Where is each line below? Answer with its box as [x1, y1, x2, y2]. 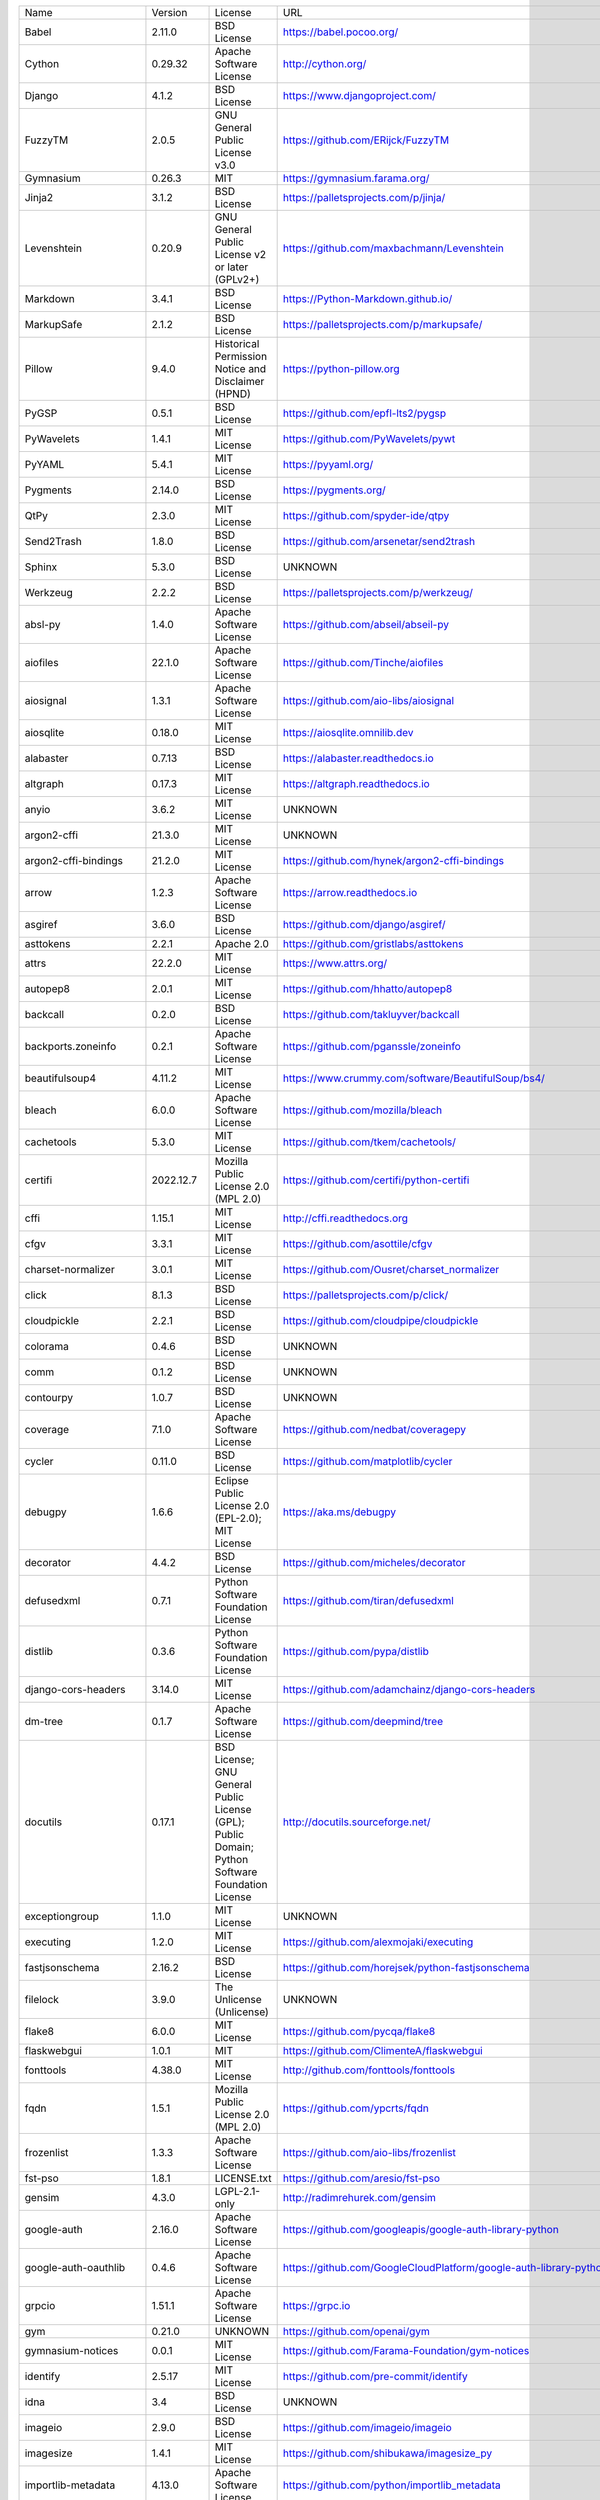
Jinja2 [24, 191, 54, 204]
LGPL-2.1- [214, 2185, 260, 2198]
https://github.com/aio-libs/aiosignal [282, 694, 455, 707]
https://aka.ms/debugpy [282, 1505, 397, 1519]
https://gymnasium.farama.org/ [282, 171, 430, 185]
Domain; [214, 1840, 254, 1854]
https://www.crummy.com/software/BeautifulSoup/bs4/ [282, 1071, 545, 1085]
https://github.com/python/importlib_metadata [282, 2478, 502, 2492]
